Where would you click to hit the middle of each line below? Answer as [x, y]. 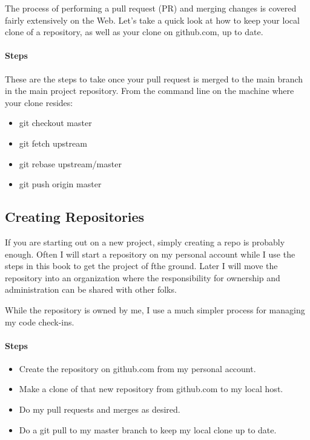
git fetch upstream [53, 143]
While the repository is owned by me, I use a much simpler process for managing [155, 309]
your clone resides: [39, 102]
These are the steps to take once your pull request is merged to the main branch [154, 78]
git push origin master [60, 184]
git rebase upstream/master [70, 163]
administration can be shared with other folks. [91, 289]
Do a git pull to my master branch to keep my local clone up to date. [148, 429]
